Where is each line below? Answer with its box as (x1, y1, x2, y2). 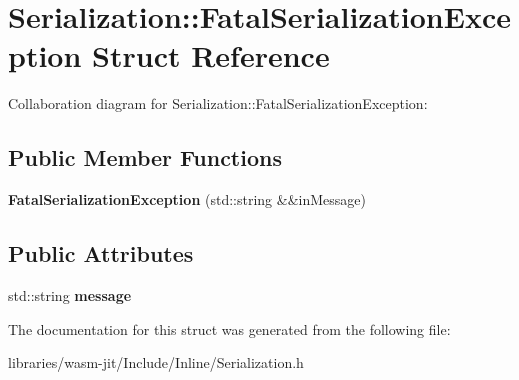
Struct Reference (92, 35, 330, 76)
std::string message (8, 284, 132, 305)
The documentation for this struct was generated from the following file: (8, 318, 451, 339)
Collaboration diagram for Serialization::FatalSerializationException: (8, 93, 428, 114)
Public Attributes (8, 238, 194, 269)
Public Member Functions (8, 142, 282, 173)
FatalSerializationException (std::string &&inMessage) (8, 189, 366, 210)
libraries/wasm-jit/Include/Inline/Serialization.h (8, 352, 304, 373)
